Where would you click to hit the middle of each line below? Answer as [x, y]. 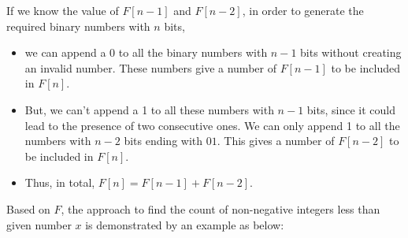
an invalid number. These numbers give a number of [150, 67]
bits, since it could [351, 109]
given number [39, 224]
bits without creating [351, 52]
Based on [28, 208]
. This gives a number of [276, 141]
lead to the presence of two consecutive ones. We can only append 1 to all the [212, 125]
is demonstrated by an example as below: [185, 224]
